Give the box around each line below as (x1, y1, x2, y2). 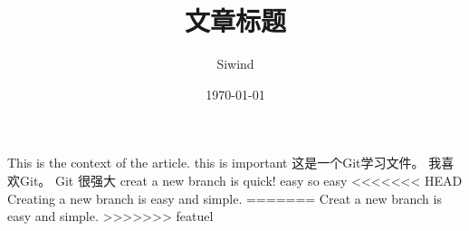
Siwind (216, 54, 254, 73)
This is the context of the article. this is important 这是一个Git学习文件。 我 (7, 153, 442, 172)
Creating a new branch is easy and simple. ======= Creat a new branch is (7, 188, 442, 207)
